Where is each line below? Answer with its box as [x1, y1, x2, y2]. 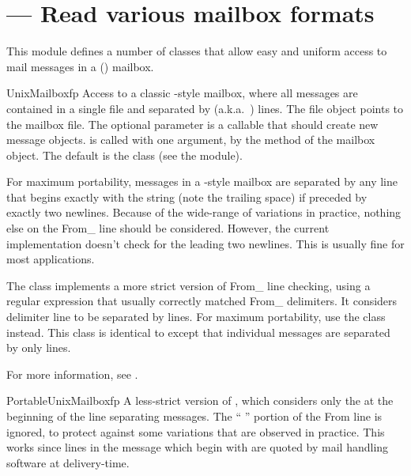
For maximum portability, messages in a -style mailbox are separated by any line [6, 173, 398, 190]
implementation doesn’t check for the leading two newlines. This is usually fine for [6, 235, 405, 251]
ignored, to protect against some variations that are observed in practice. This [6, 423, 385, 440]
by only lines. [6, 339, 71, 356]
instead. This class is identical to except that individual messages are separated [6, 323, 390, 340]
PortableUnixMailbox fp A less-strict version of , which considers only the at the [6, 392, 394, 409]
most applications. [6, 251, 95, 267]
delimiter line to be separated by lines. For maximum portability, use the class [6, 308, 386, 325]
